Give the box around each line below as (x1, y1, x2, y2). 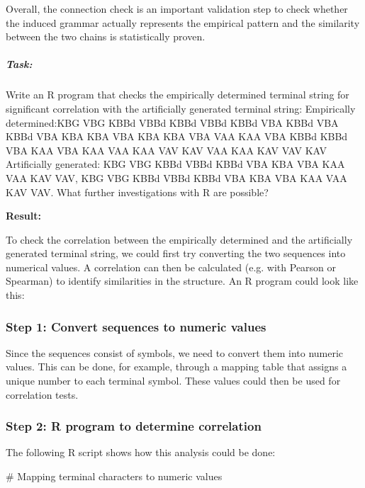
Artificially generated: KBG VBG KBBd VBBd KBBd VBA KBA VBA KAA (6, 157, 345, 171)
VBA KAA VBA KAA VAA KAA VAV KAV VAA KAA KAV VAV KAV (6, 142, 327, 157)
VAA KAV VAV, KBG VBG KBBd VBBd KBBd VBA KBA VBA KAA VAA (6, 170, 347, 185)
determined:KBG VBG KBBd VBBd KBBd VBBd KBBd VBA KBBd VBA (6, 115, 339, 130)
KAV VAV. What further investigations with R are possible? (6, 184, 269, 199)
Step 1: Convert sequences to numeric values (6, 317, 266, 335)
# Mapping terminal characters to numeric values (6, 469, 223, 484)
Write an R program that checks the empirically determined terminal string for (6, 87, 349, 102)
